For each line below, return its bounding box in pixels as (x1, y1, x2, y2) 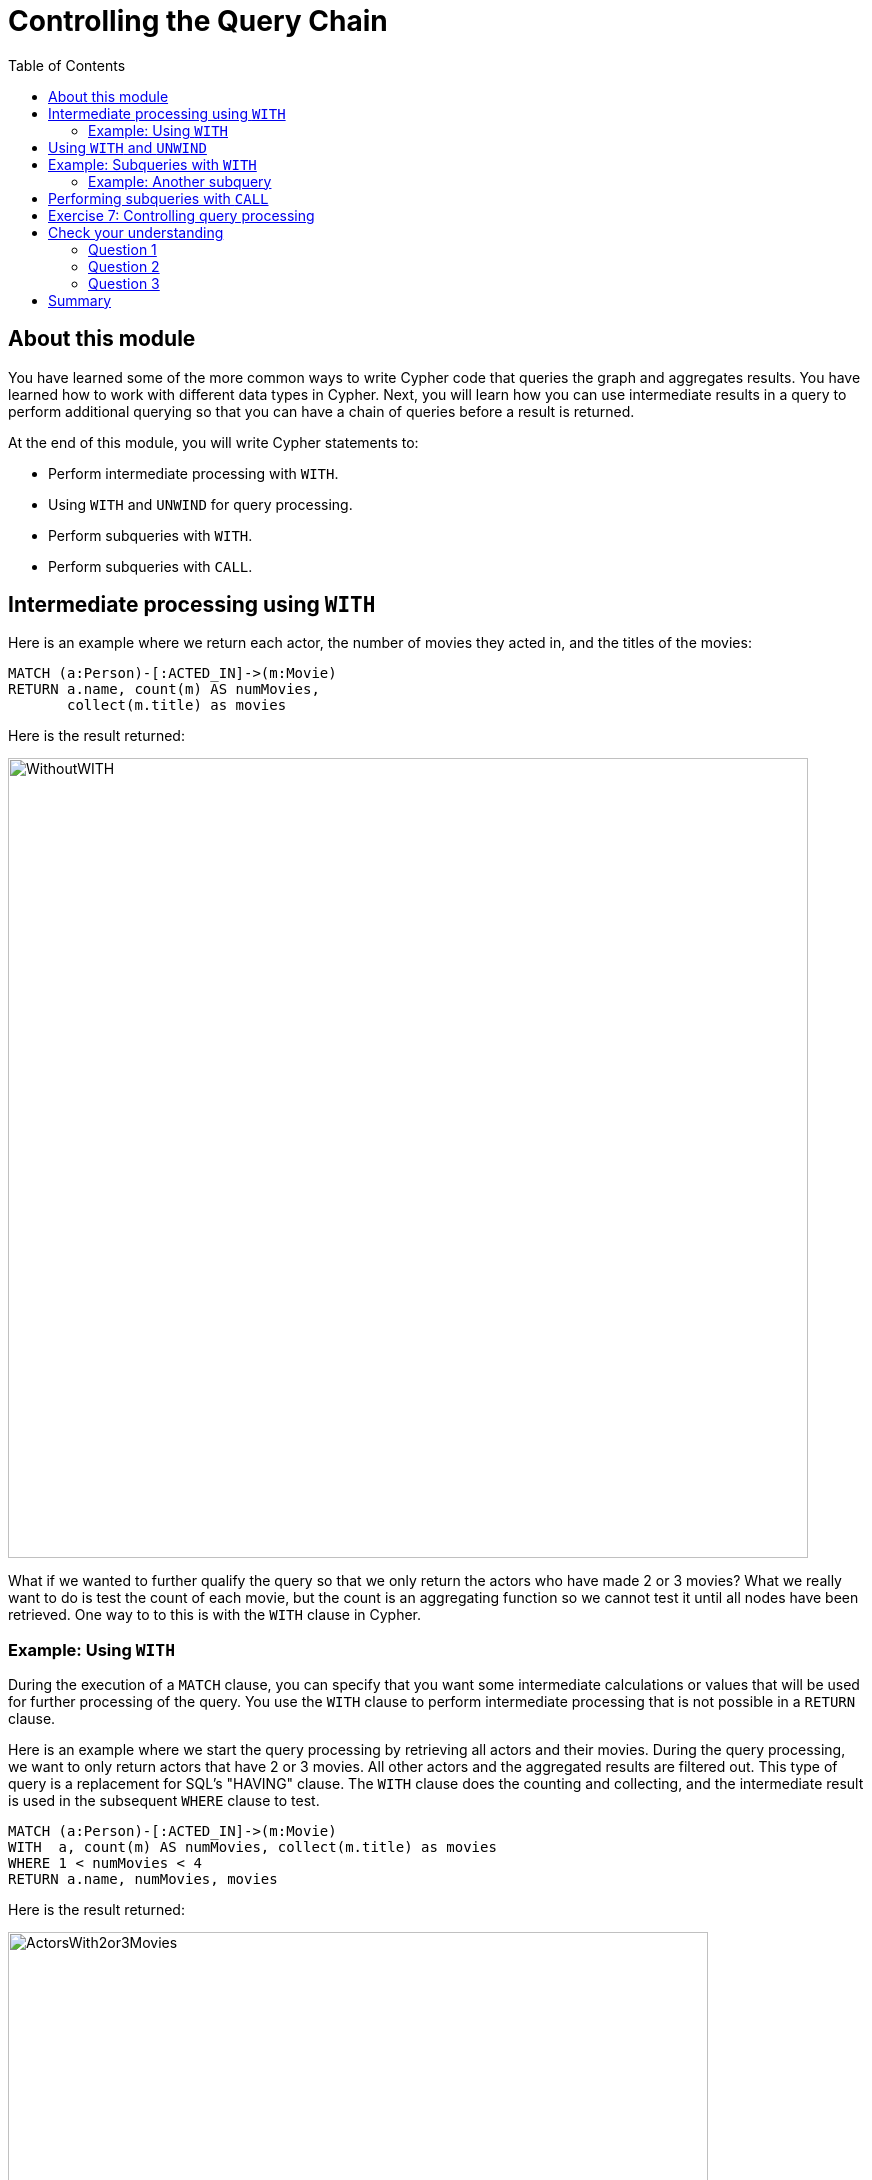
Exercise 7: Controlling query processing (48, 206, 315, 224)
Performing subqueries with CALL (48, 189, 269, 207)
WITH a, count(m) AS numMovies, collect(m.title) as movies (8, 1839, 497, 1856)
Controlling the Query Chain (8, 4, 388, 38)
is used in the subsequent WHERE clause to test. (8, 1792, 320, 1810)
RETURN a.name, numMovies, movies (8, 1871, 278, 1888)
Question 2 (88, 257, 160, 275)
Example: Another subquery (88, 172, 272, 190)
